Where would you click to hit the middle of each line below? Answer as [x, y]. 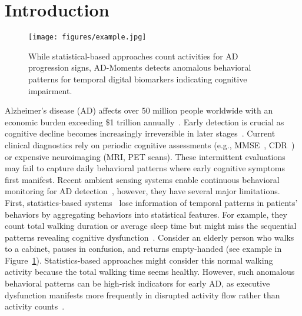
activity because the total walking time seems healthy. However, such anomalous [150, 272]
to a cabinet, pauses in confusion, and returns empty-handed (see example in [143, 249]
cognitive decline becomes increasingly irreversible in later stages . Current [140, 133]
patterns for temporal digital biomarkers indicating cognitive [138, 79]
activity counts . [35, 306]
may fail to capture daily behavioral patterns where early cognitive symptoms [145, 168]
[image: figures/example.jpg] [87, 37]
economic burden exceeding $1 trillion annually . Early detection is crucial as [145, 122]
